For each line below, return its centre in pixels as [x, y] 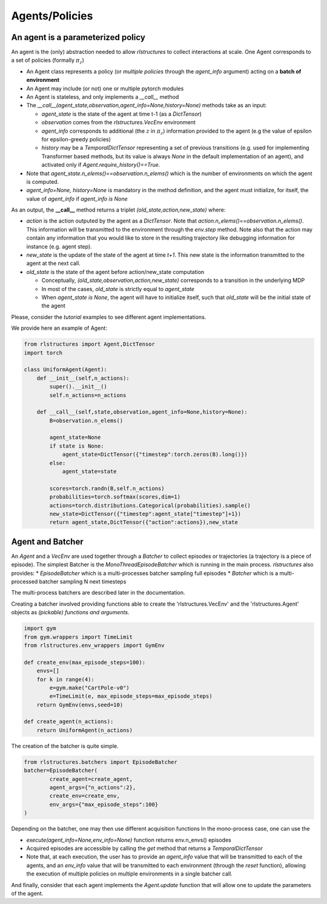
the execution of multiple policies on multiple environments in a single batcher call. [129, 874]
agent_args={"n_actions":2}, [93, 788]
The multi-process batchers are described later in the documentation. [98, 593]
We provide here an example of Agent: [59, 328]
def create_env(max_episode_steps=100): [84, 662]
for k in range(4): [66, 679]
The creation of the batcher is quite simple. [65, 746]
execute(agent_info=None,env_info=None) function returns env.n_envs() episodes [129, 840]
